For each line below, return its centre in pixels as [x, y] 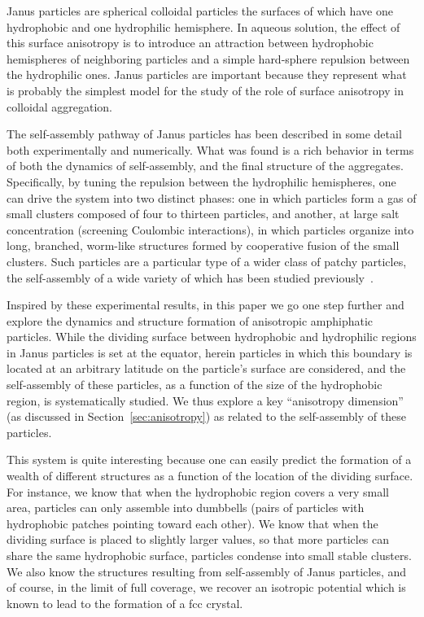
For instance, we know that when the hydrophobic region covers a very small [198, 491]
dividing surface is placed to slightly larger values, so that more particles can [198, 539]
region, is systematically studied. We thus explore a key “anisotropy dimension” [205, 400]
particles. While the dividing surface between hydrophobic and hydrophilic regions [212, 337]
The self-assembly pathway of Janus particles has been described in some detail [204, 134]
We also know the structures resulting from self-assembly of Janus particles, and [207, 571]
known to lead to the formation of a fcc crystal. [125, 603]
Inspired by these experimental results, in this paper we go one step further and [205, 305]
